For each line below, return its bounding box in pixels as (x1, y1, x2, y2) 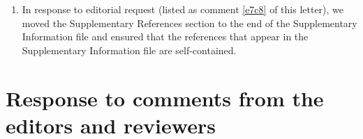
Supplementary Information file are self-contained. (22, 42, 237, 57)
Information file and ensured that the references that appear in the (22, 29, 309, 44)
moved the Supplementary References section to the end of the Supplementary (22, 15, 357, 30)
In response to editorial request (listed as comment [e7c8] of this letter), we (22, 2, 344, 16)
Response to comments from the (6, 83, 324, 112)
